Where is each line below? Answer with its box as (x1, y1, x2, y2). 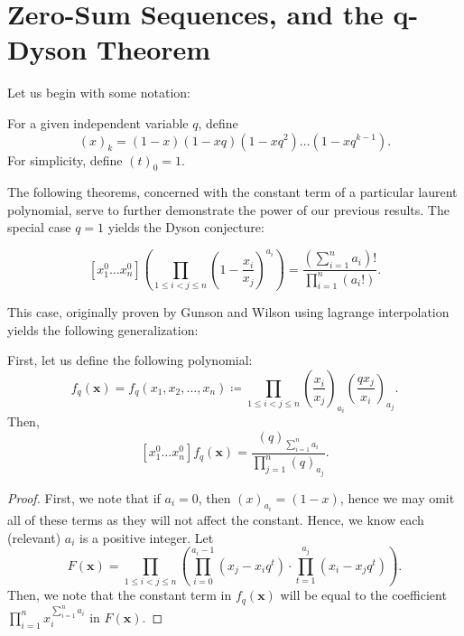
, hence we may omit (339, 488, 455, 507)
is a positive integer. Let (79, 528, 214, 547)
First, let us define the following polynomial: (7, 351, 253, 369)
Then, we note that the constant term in (7, 585, 232, 604)
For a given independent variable (7, 113, 189, 132)
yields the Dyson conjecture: (107, 218, 264, 237)
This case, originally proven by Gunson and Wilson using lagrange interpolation (7, 303, 450, 322)
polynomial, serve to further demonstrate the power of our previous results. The (7, 200, 450, 219)
